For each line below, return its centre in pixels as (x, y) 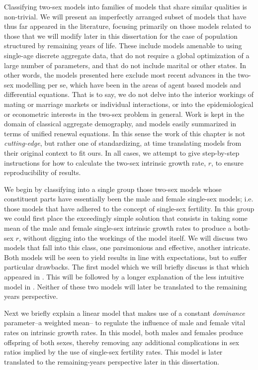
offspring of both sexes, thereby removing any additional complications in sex (122, 342)
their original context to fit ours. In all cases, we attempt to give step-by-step (122, 152)
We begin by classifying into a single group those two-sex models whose (113, 189)
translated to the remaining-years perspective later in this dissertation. (112, 361)
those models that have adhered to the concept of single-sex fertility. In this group (129, 208)
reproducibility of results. (43, 172)
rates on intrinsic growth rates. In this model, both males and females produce (124, 332)
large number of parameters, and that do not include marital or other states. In (125, 65)
